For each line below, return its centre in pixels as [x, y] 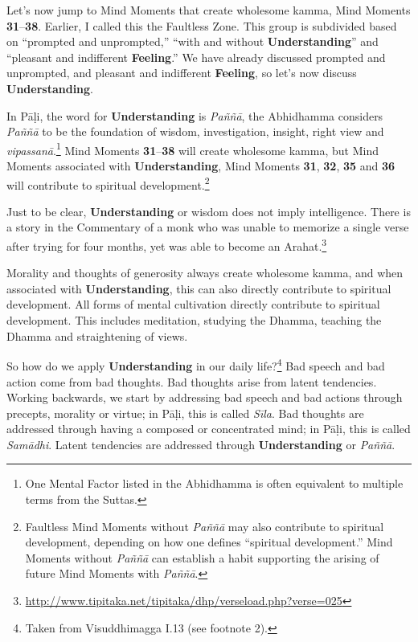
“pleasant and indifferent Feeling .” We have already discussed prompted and [196, 57]
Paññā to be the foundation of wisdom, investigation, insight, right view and [195, 131]
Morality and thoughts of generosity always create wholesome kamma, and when [205, 273]
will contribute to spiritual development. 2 [108, 183]
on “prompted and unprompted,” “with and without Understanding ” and [193, 41]
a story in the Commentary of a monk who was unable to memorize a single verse [208, 227]
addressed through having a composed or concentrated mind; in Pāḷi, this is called [209, 429]
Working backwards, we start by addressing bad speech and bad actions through [205, 397]
